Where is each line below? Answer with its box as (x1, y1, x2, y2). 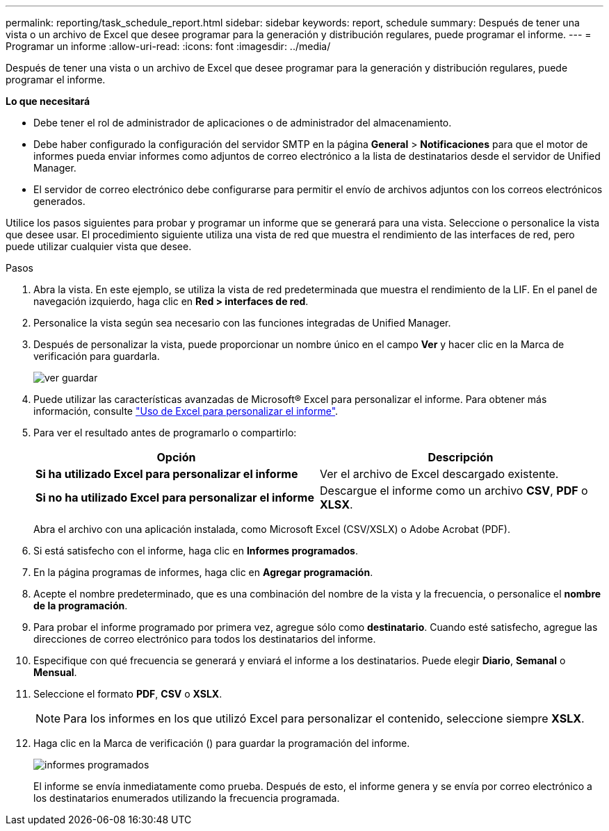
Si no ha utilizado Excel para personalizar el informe (35, 491, 314, 504)
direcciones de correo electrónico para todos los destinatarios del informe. (33, 633, 376, 645)
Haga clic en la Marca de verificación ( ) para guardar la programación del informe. (33, 737, 410, 749)
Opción (156, 450, 196, 464)
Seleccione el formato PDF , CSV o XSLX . (33, 688, 222, 700)
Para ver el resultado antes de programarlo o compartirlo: (33, 427, 297, 438)
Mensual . (33, 666, 77, 678)
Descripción (428, 450, 494, 464)
